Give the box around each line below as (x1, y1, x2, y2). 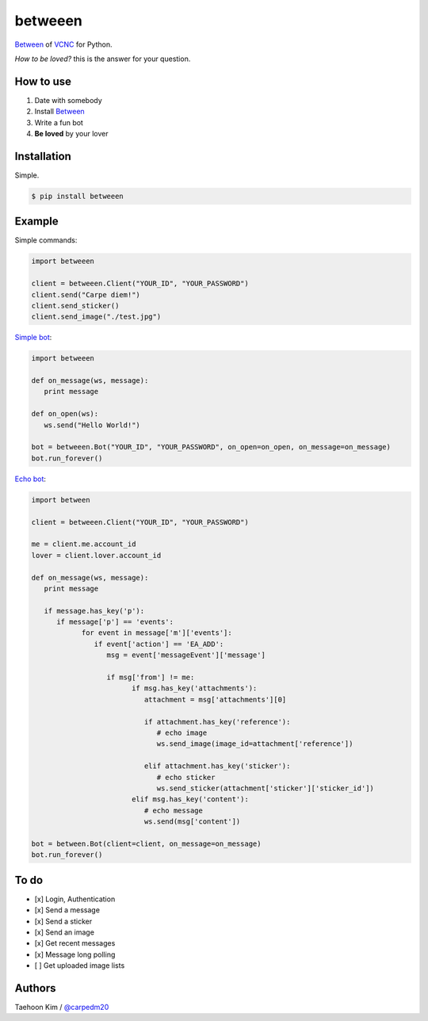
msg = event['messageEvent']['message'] (106, 651, 266, 660)
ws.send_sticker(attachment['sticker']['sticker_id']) (156, 783, 374, 793)
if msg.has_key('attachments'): (131, 684, 258, 693)
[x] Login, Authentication (34, 894, 116, 904)
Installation (14, 149, 71, 163)
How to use (14, 75, 71, 88)
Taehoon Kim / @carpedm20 (14, 1003, 109, 1012)
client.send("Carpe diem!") (31, 290, 140, 299)
